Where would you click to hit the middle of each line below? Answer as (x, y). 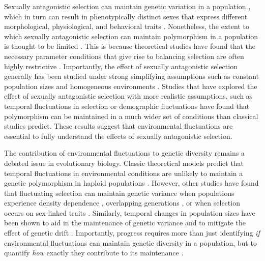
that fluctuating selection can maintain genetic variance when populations (119, 193)
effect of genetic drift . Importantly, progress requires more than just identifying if (132, 233)
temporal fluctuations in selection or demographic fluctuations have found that (127, 106)
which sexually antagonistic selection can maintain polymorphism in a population (131, 36)
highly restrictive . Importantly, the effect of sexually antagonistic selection (121, 66)
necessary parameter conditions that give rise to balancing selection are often (124, 56)
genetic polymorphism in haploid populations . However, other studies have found (131, 183)
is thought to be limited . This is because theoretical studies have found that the (130, 46)
